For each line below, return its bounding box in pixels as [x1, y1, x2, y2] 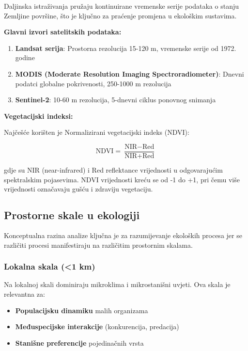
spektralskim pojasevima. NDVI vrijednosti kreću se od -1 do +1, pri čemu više [4, 174, 240, 184]
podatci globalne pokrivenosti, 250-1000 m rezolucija [15, 78, 171, 88]
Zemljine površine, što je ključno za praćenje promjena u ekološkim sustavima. [4, 10, 237, 20]
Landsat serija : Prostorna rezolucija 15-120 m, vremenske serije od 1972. [15, 43, 236, 53]
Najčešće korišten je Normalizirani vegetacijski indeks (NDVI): [4, 127, 189, 137]
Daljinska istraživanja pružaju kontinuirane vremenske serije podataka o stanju [4, 1, 239, 11]
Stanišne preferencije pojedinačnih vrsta [15, 337, 144, 348]
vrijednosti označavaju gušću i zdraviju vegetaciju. [4, 184, 153, 194]
